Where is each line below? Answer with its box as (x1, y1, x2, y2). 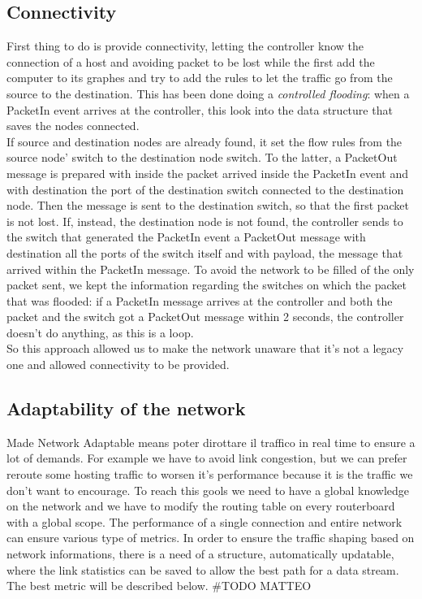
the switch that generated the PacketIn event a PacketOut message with (6, 228, 366, 245)
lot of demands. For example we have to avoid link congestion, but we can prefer (6, 449, 407, 467)
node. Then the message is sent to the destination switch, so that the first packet (6, 197, 410, 214)
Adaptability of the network (6, 396, 246, 421)
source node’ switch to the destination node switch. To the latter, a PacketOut (6, 149, 398, 166)
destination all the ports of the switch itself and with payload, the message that (6, 244, 403, 261)
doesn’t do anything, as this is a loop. (6, 323, 194, 341)
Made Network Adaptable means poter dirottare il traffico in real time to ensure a (6, 433, 416, 450)
